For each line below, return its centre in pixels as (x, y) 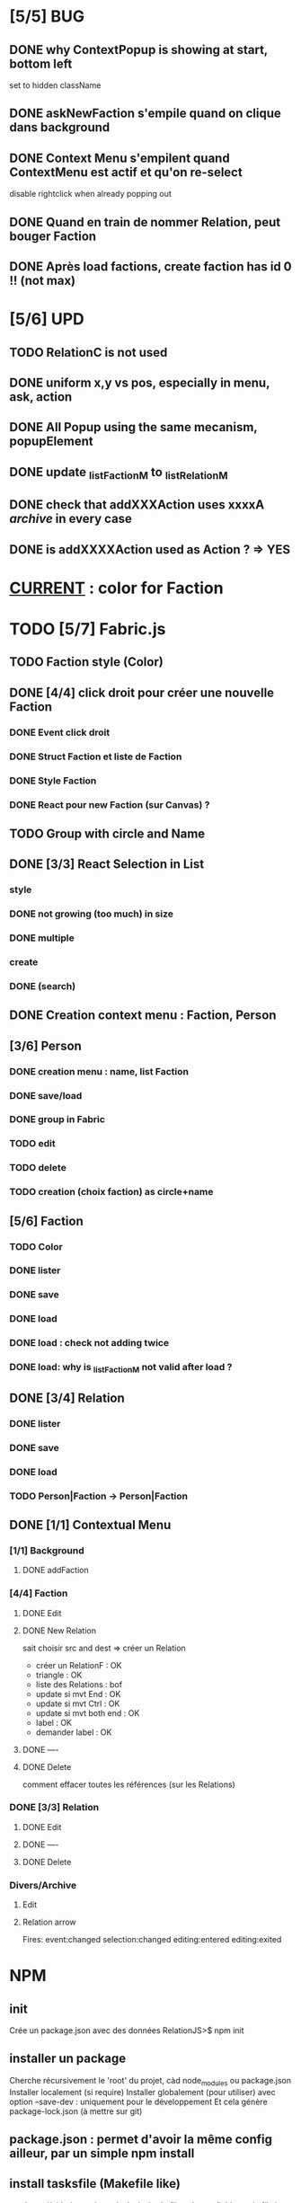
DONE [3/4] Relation (67, 1398)
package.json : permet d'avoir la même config (141, 2140)
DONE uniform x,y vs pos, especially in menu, (140, 382)
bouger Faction (53, 236)
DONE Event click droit (60, 732)
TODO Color (36, 1246)
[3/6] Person (46, 1045)
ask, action (41, 397)
